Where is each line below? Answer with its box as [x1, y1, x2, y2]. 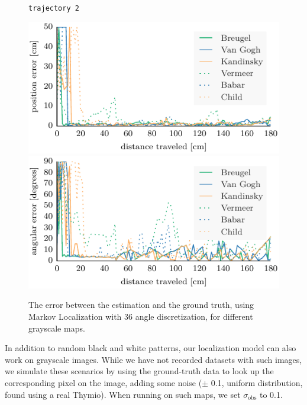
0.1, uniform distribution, [211, 376, 303, 388]
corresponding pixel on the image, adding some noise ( [5, 376, 202, 388]
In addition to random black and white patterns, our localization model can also [5, 342, 296, 354]
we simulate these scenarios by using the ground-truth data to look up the [5, 365, 274, 377]
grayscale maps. [28, 322, 85, 334]
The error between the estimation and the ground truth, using [28, 298, 254, 311]
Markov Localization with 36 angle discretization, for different [28, 310, 253, 322]
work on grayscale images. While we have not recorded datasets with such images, [5, 353, 302, 365]
